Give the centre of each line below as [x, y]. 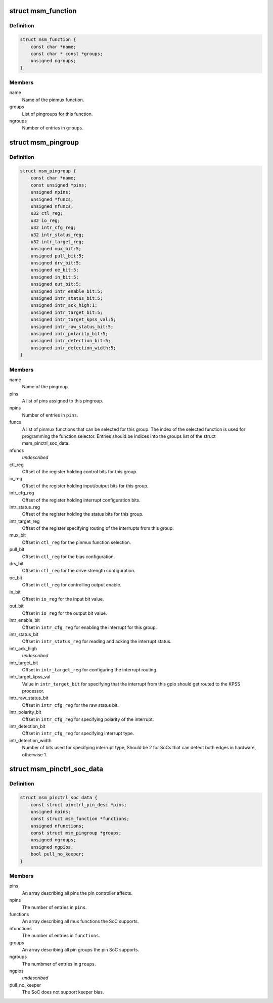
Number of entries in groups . [53, 128]
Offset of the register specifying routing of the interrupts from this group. [98, 528]
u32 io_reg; [45, 220]
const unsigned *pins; [59, 185]
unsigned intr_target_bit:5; [67, 312]
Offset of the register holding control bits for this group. [80, 471]
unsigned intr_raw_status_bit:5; [72, 327]
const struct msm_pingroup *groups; [76, 833]
